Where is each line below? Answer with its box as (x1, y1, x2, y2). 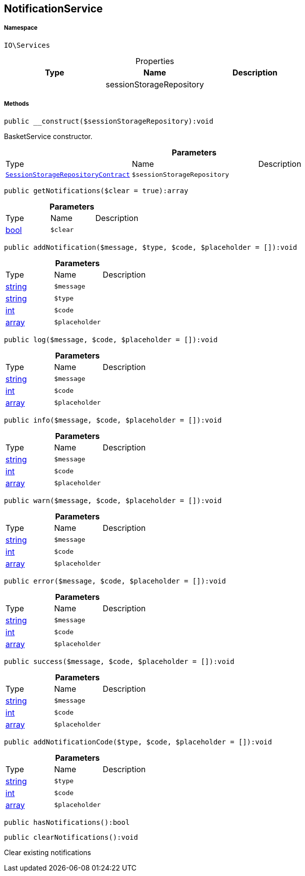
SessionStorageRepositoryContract (5, 170, 130, 178)
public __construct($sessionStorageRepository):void (4, 117, 214, 125)
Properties (135, 56, 174, 66)
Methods (4, 100, 29, 108)
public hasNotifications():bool (4, 818, 130, 826)
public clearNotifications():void (4, 833, 138, 841)
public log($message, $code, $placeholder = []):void (4, 335, 218, 344)
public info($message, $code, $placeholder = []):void (4, 416, 222, 424)
